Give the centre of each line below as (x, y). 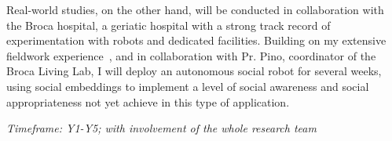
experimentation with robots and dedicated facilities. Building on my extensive (196, 40)
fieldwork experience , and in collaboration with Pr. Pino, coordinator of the (191, 55)
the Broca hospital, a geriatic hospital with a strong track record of (169, 25)
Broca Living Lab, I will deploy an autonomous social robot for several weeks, (194, 71)
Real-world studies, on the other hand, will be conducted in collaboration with (195, 9)
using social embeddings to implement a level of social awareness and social (188, 86)
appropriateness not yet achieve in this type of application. (148, 101)
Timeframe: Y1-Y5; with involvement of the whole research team (161, 128)
